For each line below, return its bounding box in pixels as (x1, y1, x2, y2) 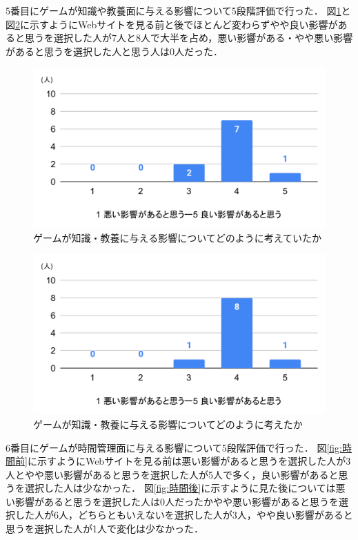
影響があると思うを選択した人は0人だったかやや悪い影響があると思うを (14, 494, 339, 508)
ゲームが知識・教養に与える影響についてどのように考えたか (33, 416, 303, 431)
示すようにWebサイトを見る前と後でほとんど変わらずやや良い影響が (29, 17, 338, 31)
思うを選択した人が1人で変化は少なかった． (6, 521, 203, 536)
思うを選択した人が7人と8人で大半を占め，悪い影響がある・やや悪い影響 (24, 30, 353, 45)
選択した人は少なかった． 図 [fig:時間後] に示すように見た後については (24, 481, 336, 495)
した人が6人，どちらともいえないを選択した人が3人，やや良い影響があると (14, 508, 353, 522)
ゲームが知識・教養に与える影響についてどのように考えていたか (33, 230, 322, 244)
